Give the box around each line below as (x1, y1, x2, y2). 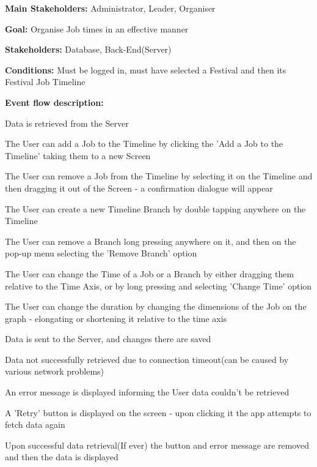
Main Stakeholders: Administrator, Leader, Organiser (5, 2, 216, 14)
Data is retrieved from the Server (5, 116, 129, 129)
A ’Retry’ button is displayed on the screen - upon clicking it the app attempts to (5, 406, 312, 419)
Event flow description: (5, 95, 104, 108)
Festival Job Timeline (5, 75, 86, 88)
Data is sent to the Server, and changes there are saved (5, 332, 211, 345)
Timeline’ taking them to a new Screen (5, 149, 151, 162)
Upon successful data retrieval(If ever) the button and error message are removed (5, 438, 310, 451)
